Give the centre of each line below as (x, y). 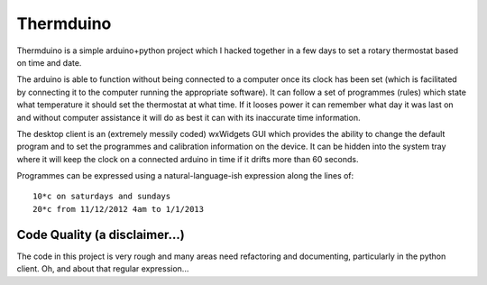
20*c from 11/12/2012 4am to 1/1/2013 (119, 209)
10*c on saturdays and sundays (102, 197)
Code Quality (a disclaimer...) (101, 234)
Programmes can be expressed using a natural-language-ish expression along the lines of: (185, 176)
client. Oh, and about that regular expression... (103, 269)
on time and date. (49, 62)
